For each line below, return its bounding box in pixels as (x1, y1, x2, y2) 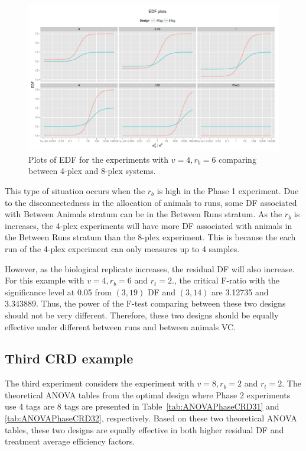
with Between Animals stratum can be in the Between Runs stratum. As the (5, 208, 282, 220)
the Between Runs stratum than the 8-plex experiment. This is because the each (5, 231, 296, 243)
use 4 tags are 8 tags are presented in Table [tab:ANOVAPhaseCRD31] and (5, 400, 279, 413)
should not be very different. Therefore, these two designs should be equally (5, 308, 279, 321)
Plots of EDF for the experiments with (28, 153, 169, 165)
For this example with (5, 274, 84, 286)
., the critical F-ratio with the (172, 274, 279, 286)
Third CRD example (5, 349, 134, 368)
